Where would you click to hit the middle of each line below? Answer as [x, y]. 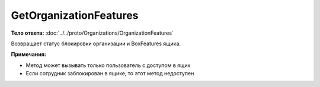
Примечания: [29, 54]
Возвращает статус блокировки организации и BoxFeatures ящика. [96, 43]
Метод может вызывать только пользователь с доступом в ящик [108, 65]
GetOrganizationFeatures [75, 15]
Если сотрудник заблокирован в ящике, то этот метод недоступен [110, 73]
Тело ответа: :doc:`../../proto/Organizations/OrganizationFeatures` [92, 33]
